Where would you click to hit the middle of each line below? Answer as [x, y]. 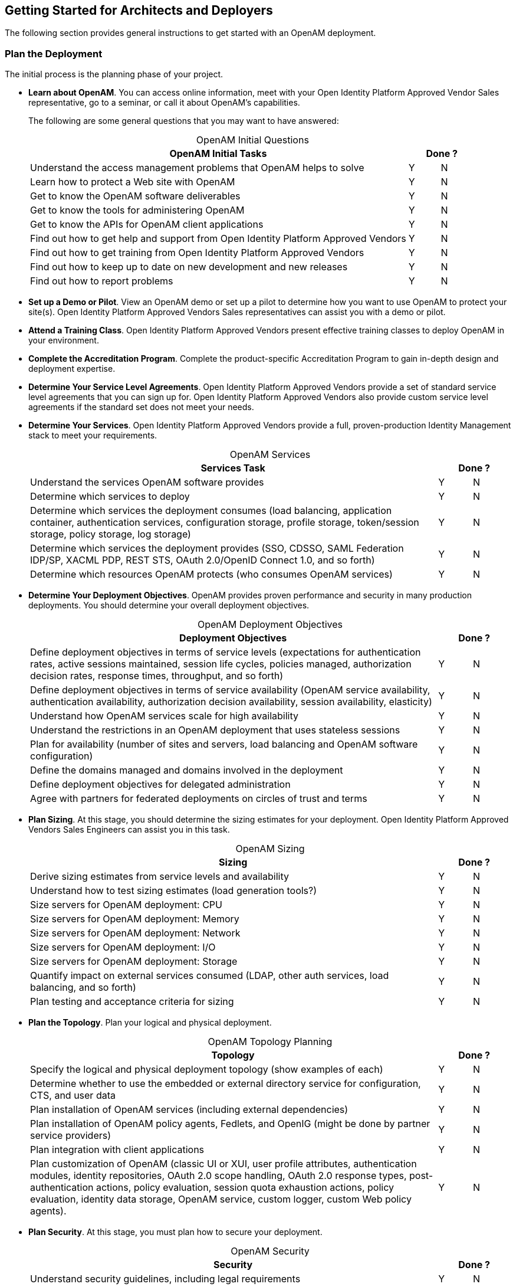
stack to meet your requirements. [93, 435]
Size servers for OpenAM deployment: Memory [135, 919]
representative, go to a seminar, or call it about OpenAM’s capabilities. [164, 103]
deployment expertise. [72, 369]
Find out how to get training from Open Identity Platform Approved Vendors [197, 253]
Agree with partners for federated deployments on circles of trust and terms [199, 799]
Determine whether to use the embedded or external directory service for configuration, [226, 1084]
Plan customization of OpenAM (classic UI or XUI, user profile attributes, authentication [224, 1164]
